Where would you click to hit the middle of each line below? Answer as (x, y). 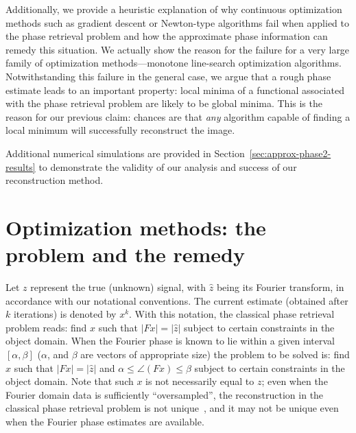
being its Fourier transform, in (280, 287)
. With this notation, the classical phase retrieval (232, 314)
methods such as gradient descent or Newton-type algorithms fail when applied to (177, 22)
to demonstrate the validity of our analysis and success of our (168, 166)
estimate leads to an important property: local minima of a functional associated (175, 90)
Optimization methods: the (136, 227)
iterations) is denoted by (65, 314)
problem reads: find (46, 327)
